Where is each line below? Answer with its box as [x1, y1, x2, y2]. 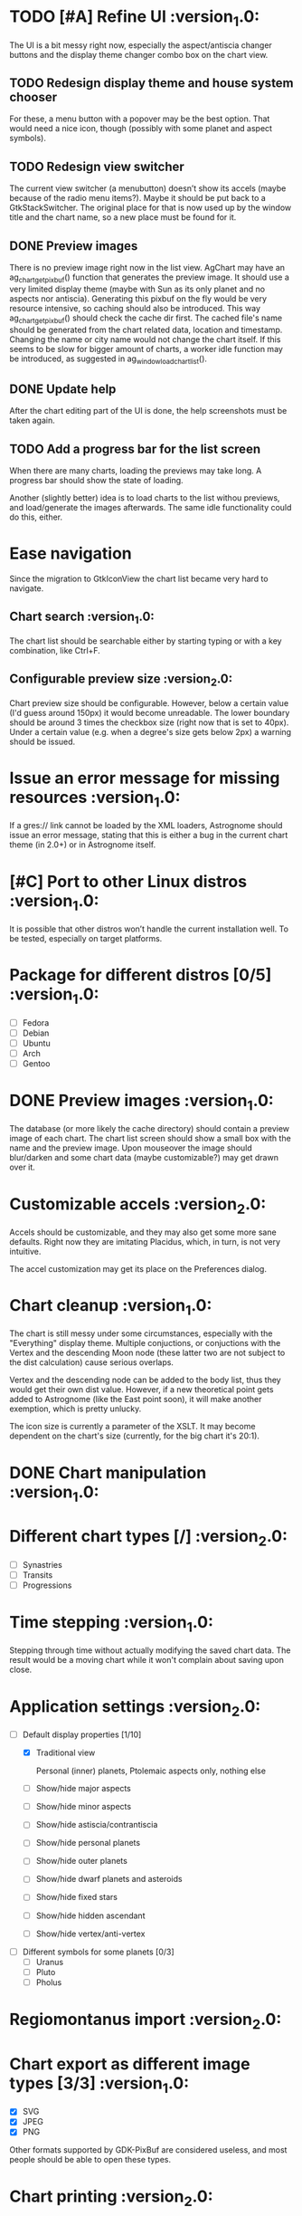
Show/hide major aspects [35, 1783, 131, 1794]
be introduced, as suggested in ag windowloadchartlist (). [9, 353, 208, 366]
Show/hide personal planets [35, 1838, 141, 1848]
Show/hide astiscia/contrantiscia [35, 1820, 158, 1830]
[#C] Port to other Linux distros [9, 871, 247, 892]
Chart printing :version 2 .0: [9, 2186, 214, 2210]
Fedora [22, 1017, 50, 1028]
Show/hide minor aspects [35, 1801, 132, 1812]
